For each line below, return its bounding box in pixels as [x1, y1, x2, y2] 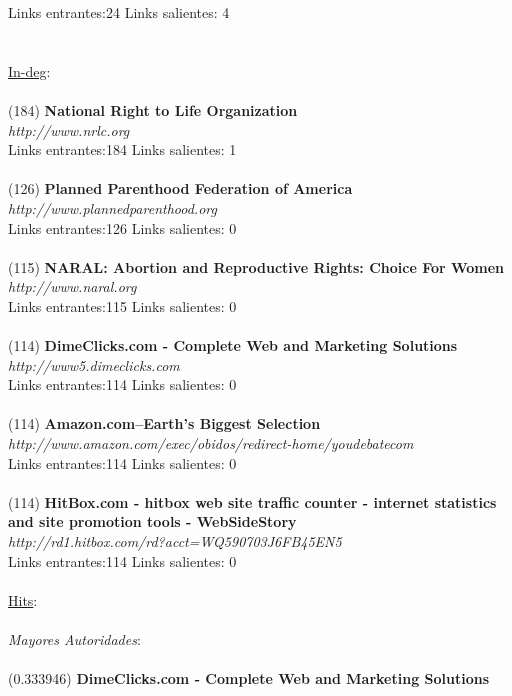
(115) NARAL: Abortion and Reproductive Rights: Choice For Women [8, 256, 505, 277]
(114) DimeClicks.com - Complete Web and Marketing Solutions [8, 335, 458, 356]
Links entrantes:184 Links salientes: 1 [8, 139, 237, 160]
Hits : [8, 589, 38, 610]
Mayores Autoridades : [8, 629, 141, 649]
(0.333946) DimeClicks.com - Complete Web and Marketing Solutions [8, 668, 490, 689]
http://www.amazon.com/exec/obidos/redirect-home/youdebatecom [8, 433, 414, 454]
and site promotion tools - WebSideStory [8, 511, 297, 532]
